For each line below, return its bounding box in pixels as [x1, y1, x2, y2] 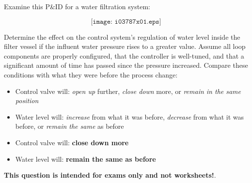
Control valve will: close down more [15, 137, 129, 147]
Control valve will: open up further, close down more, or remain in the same [15, 86, 241, 96]
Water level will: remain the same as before [15, 153, 156, 164]
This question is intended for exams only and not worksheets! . [4, 170, 216, 180]
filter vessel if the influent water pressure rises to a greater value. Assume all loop [4, 41, 246, 51]
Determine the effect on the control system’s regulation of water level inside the [4, 31, 240, 42]
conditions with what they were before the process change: [4, 69, 178, 79]
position [15, 95, 39, 106]
